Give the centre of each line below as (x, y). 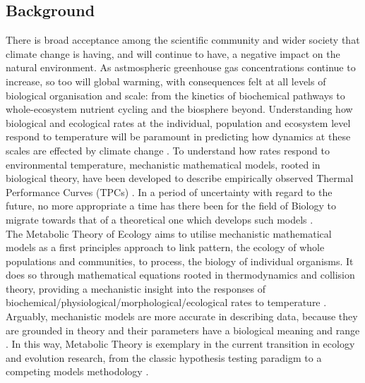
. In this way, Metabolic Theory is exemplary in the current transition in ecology (180, 344)
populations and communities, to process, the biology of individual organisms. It (180, 261)
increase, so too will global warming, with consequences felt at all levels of (166, 81)
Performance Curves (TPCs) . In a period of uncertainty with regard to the (169, 191)
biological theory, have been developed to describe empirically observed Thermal (180, 178)
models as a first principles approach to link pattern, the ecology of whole (165, 247)
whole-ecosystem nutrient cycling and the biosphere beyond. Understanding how (179, 109)
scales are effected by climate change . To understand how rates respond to (168, 150)
